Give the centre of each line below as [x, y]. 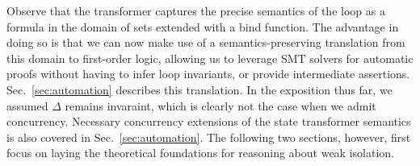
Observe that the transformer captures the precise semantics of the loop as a [196, 10]
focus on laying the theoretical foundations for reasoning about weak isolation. [200, 153]
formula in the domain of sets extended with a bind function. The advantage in [203, 26]
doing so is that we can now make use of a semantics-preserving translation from [206, 42]
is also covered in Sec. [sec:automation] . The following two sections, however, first [209, 137]
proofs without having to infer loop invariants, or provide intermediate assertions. [208, 74]
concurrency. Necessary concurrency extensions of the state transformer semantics [209, 121]
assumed [27, 105]
